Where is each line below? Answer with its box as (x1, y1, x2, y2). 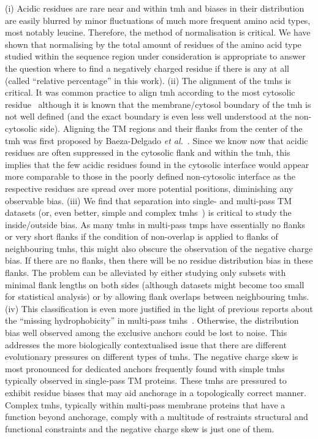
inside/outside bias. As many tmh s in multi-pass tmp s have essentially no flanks (5, 218, 306, 231)
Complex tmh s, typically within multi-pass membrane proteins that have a (5, 398, 286, 411)
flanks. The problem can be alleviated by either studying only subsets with (5, 266, 286, 279)
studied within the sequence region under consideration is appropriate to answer (5, 50, 306, 63)
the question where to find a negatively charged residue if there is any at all (5, 61, 289, 74)
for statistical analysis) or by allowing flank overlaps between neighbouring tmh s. (5, 290, 309, 303)
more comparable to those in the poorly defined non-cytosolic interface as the (5, 170, 296, 183)
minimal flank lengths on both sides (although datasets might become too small (5, 278, 305, 291)
